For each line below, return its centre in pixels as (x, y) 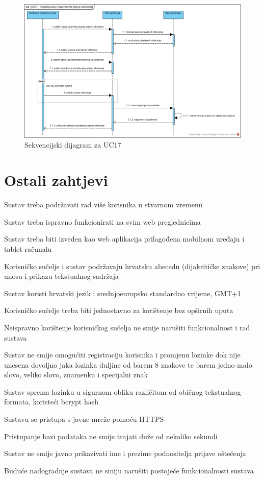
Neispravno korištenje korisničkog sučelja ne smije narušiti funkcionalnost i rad (127, 327)
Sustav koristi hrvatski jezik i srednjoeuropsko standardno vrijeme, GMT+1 (123, 293)
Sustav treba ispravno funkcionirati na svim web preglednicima (102, 221)
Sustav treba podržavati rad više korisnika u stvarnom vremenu (103, 205)
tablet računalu (28, 248)
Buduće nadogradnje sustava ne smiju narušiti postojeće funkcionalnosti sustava (129, 470)
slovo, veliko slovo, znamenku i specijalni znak (76, 375)
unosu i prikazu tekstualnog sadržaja (62, 276)
